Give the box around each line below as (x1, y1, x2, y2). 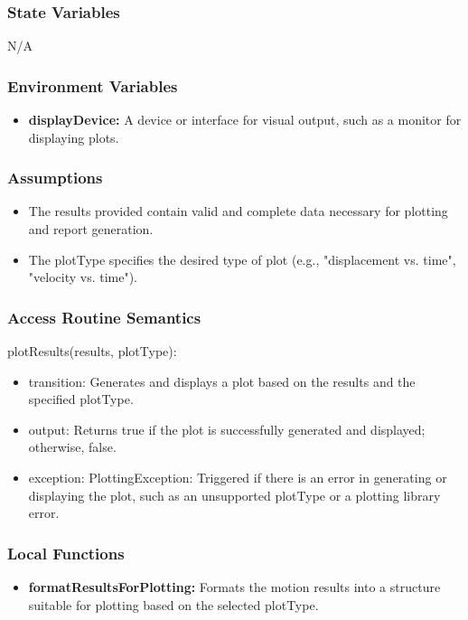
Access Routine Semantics (7, 305, 201, 328)
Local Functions (7, 541, 125, 564)
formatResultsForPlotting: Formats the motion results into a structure (28, 578, 441, 596)
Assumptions (7, 166, 103, 189)
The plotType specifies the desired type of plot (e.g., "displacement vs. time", (28, 249, 456, 268)
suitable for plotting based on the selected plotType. (28, 595, 319, 614)
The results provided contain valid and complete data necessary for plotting (28, 202, 448, 221)
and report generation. (28, 220, 154, 239)
